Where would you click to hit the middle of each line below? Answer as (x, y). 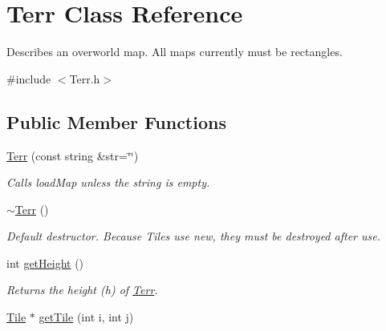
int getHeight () (45, 262)
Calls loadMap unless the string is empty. (108, 182)
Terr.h (85, 78)
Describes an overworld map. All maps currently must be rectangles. (175, 52)
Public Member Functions (116, 121)
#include (29, 78)
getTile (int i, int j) (86, 317)
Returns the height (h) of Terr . (82, 290)
